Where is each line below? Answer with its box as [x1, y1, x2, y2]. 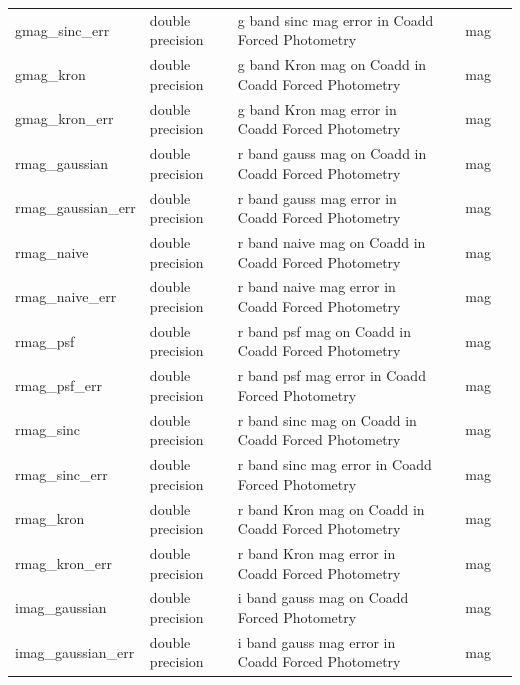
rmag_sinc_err [15, 463, 108, 484]
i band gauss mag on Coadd [237, 587, 409, 608]
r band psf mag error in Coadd [237, 365, 426, 386]
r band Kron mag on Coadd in [237, 498, 425, 519]
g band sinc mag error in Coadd [237, 9, 434, 30]
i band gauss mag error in [237, 631, 396, 652]
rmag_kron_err [15, 552, 113, 573]
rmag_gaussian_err [15, 197, 136, 218]
